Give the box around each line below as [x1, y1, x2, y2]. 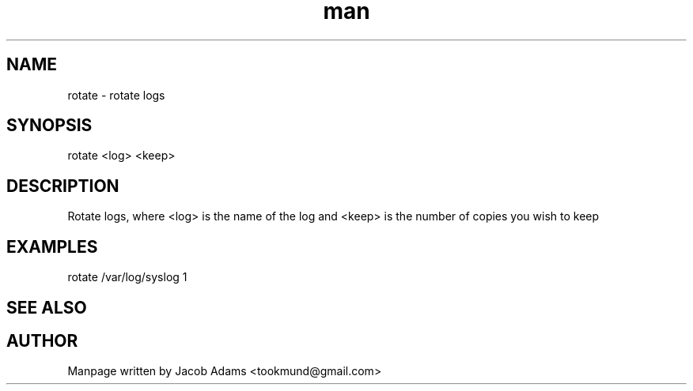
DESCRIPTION [6, 175, 119, 196]
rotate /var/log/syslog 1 [67, 270, 187, 284]
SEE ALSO [6, 297, 87, 318]
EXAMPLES [6, 236, 98, 257]
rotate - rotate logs [67, 88, 165, 102]
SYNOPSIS [6, 115, 93, 136]
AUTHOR [6, 330, 78, 351]
